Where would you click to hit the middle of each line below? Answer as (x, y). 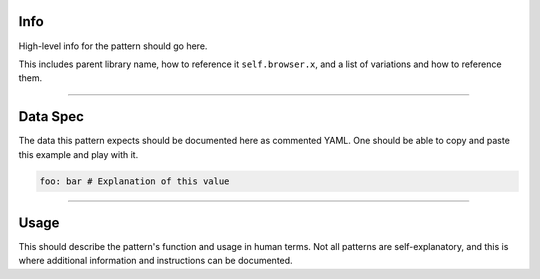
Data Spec (51, 116)
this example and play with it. (78, 154)
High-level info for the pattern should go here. (113, 46)
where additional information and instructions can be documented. (156, 261)
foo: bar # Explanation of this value (134, 181)
